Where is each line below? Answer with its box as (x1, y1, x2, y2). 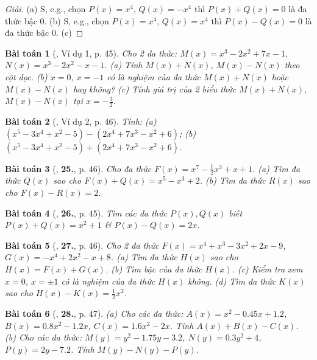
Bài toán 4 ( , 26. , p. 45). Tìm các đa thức (5, 206, 167, 219)
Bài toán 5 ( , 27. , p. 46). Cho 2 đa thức (5, 238, 159, 251)
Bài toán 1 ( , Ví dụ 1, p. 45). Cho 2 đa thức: (5, 46, 177, 59)
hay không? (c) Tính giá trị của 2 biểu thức (73, 82, 237, 95)
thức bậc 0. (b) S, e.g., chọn (5, 14, 109, 27)
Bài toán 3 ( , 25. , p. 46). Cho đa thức (5, 162, 152, 175)
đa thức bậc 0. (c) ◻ (5, 26, 84, 39)
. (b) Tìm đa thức (199, 174, 266, 187)
